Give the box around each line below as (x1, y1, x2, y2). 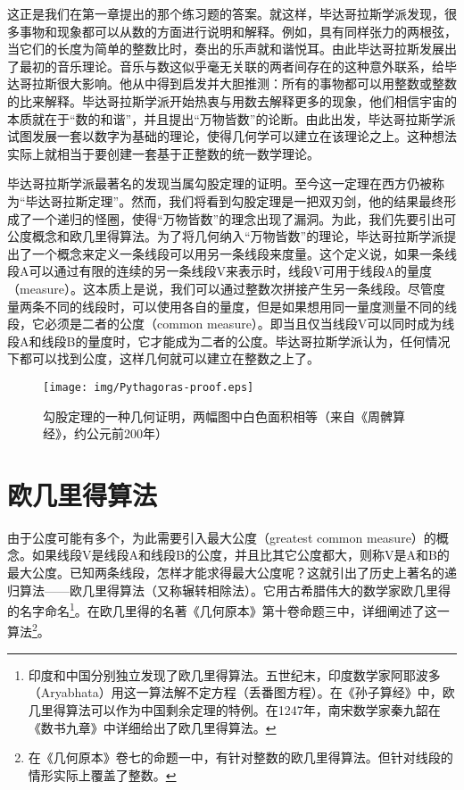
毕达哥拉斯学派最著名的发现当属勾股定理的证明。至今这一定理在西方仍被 (7, 174, 432, 193)
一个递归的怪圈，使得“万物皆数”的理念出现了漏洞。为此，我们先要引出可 (31, 209, 457, 228)
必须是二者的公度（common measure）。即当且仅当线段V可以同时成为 (44, 314, 443, 333)
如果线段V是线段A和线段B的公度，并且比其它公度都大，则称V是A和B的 (31, 545, 450, 564)
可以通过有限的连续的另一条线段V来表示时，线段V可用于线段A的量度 (29, 262, 432, 280)
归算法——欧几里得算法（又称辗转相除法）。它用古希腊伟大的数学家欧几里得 (7, 580, 451, 599)
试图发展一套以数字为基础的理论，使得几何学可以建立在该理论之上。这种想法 (7, 127, 457, 146)
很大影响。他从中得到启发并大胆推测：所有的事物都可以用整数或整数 (56, 74, 457, 93)
